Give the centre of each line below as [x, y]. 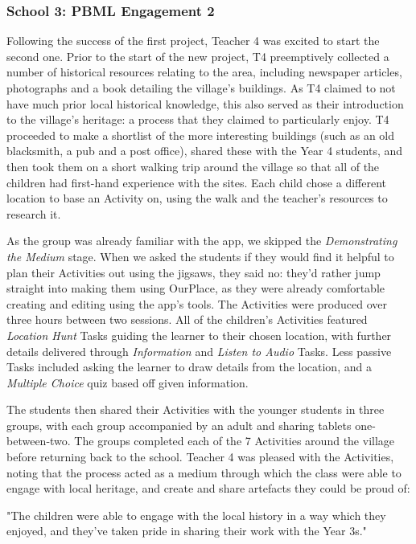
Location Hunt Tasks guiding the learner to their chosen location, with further [199, 335]
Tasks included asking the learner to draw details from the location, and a [189, 367]
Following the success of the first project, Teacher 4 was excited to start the [193, 41]
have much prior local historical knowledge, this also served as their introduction [205, 103]
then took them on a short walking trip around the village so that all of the [193, 166]
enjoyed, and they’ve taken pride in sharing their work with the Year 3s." [187, 531]
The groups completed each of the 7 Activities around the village [235, 441]
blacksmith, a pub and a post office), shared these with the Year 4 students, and [205, 151]
